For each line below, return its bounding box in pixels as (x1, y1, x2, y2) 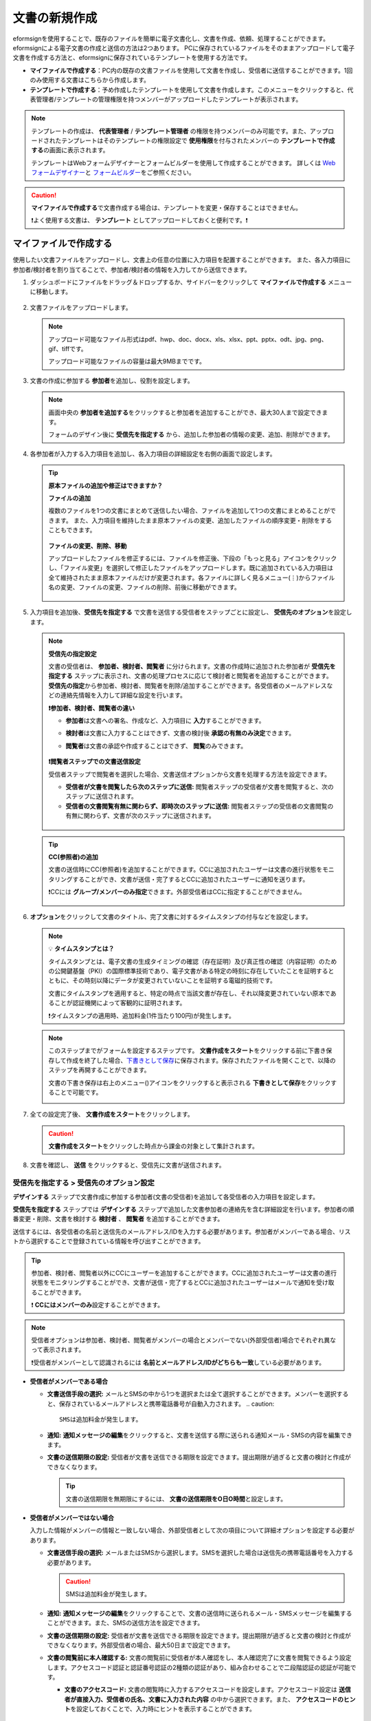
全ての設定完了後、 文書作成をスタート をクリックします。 (30, 1110, 194, 1119)
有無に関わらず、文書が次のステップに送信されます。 (65, 812, 216, 820)
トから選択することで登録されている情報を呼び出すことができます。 (12, 1237, 205, 1245)
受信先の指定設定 (48, 649, 97, 657)
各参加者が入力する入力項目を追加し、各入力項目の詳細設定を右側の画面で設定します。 (30, 450, 276, 458)
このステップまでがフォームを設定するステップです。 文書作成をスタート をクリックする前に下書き (48, 1046, 326, 1055)
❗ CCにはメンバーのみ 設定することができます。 (31, 1301, 164, 1309)
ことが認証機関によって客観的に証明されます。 (54, 999, 186, 1007)
